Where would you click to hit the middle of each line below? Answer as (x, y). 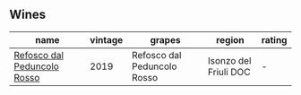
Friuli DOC (229, 72)
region (230, 39)
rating (274, 39)
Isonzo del (229, 60)
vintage (106, 39)
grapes (165, 39)
